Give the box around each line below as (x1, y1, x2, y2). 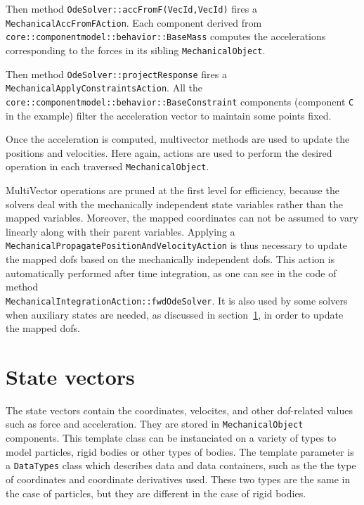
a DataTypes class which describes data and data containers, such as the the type (6, 458, 356, 473)
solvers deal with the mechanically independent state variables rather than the (6, 196, 343, 211)
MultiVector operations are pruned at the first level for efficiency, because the (6, 183, 339, 198)
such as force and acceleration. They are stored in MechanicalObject (6, 416, 304, 431)
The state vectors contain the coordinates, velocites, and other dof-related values (6, 402, 353, 417)
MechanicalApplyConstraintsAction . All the (6, 80, 203, 95)
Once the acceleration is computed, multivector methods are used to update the (6, 132, 350, 146)
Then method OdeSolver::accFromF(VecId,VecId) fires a (6, 1, 257, 15)
